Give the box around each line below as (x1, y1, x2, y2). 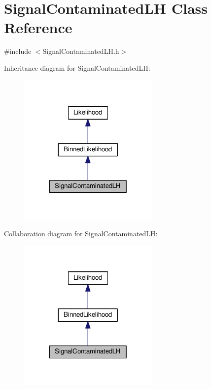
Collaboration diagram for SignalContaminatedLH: (4, 228, 158, 238)
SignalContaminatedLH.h (42, 46, 119, 56)
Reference (4, 17, 72, 38)
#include (4, 46, 32, 56)
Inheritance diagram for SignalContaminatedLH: (4, 62, 150, 73)
